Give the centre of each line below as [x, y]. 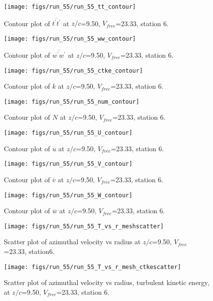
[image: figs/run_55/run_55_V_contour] [68, 164]
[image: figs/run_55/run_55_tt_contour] [70, 7]
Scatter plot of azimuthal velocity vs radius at [72, 242]
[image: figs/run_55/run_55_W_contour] [68, 195]
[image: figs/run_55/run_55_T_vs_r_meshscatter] [84, 226]
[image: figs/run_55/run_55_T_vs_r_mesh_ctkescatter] [93, 267]
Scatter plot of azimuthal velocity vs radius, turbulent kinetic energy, [107, 282]
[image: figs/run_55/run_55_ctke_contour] [74, 71]
